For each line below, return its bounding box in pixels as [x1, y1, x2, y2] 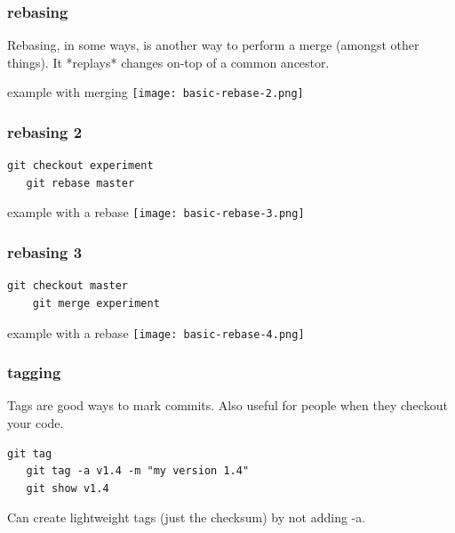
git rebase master [26, 176, 135, 190]
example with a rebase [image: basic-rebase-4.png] [7, 323, 305, 342]
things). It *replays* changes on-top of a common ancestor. [7, 52, 330, 71]
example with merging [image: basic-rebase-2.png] [7, 83, 304, 101]
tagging [7, 361, 61, 384]
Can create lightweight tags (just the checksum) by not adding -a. [7, 508, 366, 527]
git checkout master [7, 279, 129, 293]
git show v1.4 [26, 481, 109, 495]
